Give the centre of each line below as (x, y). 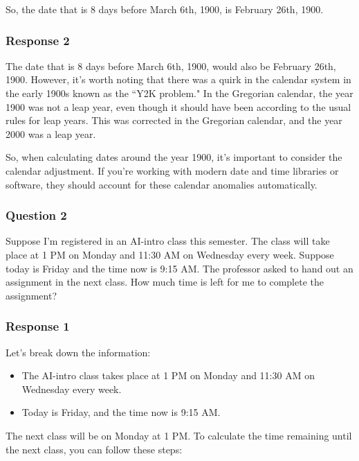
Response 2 (38, 40)
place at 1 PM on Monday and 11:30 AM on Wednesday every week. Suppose (170, 254)
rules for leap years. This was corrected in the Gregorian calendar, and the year (174, 120)
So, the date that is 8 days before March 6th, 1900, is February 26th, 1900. (165, 9)
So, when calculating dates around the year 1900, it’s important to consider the (174, 157)
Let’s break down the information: (78, 352)
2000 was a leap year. (51, 133)
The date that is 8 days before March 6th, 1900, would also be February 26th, (171, 66)
